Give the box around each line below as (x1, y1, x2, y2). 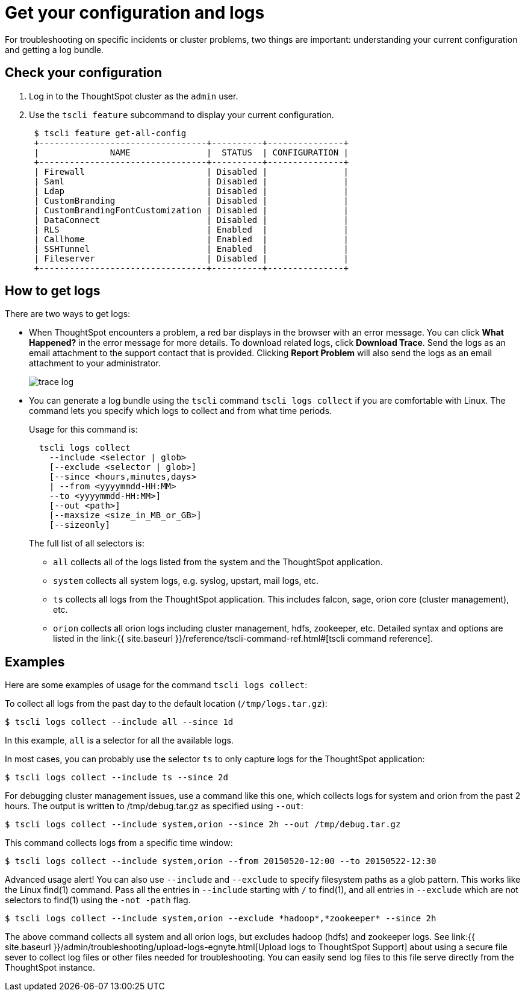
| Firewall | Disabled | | (34, 166, 349, 177)
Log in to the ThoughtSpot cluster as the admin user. (29, 90, 238, 101)
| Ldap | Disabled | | (34, 186, 349, 196)
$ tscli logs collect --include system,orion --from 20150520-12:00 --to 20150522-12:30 (5, 856, 436, 866)
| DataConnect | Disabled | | (34, 215, 349, 225)
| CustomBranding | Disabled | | (34, 195, 349, 205)
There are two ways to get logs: (5, 309, 131, 319)
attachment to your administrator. (29, 358, 161, 369)
